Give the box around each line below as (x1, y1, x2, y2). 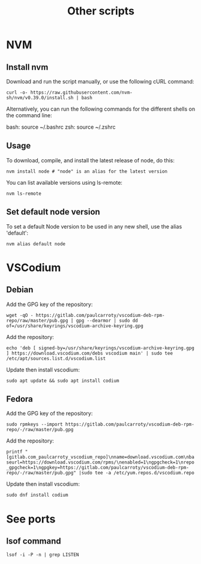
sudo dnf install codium (6, 492, 68, 498)
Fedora (6, 394, 33, 404)
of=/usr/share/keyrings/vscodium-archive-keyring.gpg (6, 323, 144, 329)
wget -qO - (6, 312, 34, 318)
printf (6, 449, 23, 455)
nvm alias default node (6, 241, 66, 247)
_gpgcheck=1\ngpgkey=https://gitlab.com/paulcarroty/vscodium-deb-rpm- (6, 465, 189, 471)
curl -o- (6, 90, 28, 96)
